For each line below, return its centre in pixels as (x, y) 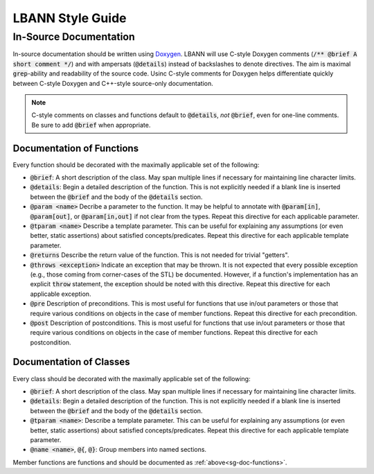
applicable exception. (61, 294)
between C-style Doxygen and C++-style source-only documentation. (113, 83)
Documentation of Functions (75, 148)
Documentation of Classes (71, 362)
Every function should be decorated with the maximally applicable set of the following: (136, 165)
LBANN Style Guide (70, 18)
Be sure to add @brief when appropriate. (91, 125)
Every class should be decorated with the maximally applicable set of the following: (132, 378)
